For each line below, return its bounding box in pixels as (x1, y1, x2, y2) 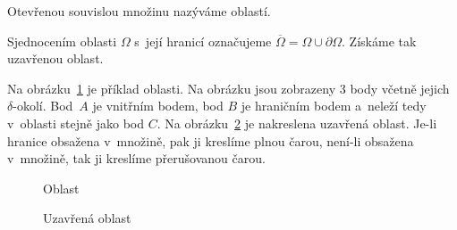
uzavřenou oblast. (7, 49, 104, 68)
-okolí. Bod (13, 96, 73, 115)
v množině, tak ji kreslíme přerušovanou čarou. (7, 149, 266, 168)
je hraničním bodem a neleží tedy (241, 96, 427, 115)
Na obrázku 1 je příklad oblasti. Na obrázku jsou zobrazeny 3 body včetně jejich (7, 78, 450, 97)
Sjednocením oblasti (7, 31, 117, 50)
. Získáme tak (342, 31, 417, 50)
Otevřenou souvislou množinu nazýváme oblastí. (7, 2, 271, 20)
